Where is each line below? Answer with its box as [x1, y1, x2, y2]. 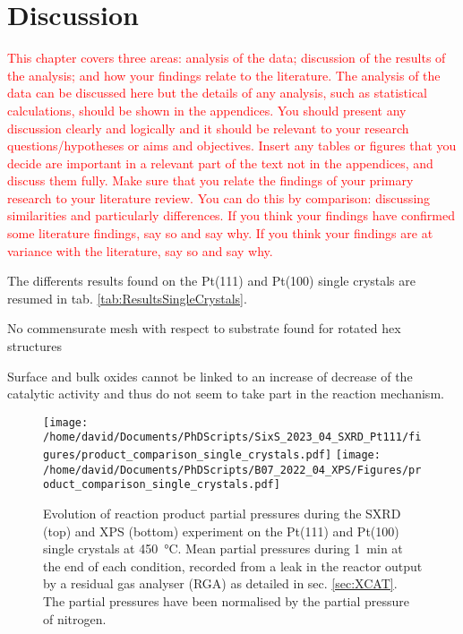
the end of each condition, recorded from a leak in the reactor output [43, 556, 423, 575]
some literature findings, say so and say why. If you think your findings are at [7, 224, 433, 243]
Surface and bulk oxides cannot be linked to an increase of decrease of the [7, 366, 413, 385]
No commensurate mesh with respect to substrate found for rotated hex [7, 319, 401, 338]
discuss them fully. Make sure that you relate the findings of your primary [7, 171, 414, 190]
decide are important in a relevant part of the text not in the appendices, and [7, 153, 433, 172]
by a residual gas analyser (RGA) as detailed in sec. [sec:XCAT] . [43, 574, 398, 593]
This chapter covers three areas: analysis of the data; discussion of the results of [7, 48, 446, 67]
